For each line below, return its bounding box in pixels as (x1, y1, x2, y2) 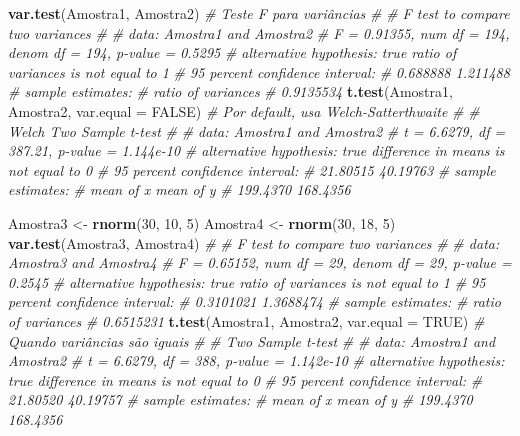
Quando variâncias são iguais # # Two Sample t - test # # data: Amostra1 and (8, 330, 496, 351)
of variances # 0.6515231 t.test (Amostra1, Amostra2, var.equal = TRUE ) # (8, 310, 485, 331)
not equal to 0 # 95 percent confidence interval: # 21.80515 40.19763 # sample (8, 159, 496, 180)
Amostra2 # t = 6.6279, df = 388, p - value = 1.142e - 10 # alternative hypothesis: (8, 350, 505, 371)
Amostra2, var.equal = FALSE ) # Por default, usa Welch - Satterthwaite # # (8, 100, 480, 121)
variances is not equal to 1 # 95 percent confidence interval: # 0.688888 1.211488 (8, 61, 510, 82)
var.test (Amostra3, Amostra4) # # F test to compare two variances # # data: (8, 232, 500, 253)
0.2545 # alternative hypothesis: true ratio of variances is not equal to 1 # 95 (8, 271, 486, 292)
